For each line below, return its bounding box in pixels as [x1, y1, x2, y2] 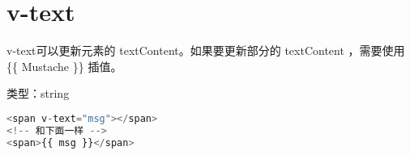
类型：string [6, 85, 70, 102]
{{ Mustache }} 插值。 [6, 57, 122, 74]
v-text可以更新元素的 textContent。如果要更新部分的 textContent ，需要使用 [6, 42, 405, 59]
